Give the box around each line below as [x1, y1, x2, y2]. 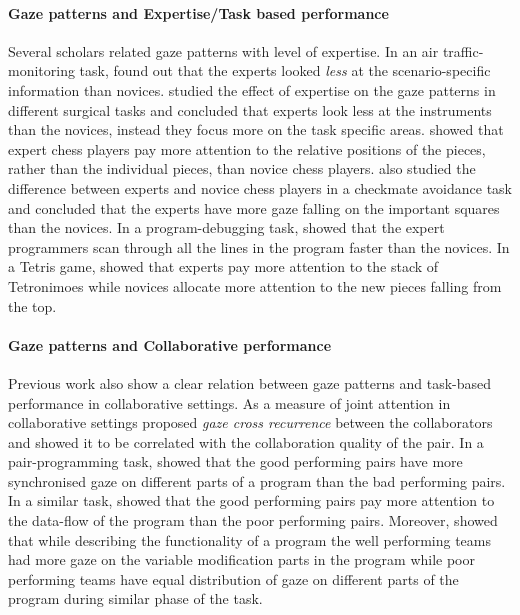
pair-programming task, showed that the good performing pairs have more [8, 451, 463, 472]
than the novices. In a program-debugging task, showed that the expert [8, 217, 445, 238]
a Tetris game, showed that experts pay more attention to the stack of [8, 256, 439, 277]
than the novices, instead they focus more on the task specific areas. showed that [8, 119, 504, 140]
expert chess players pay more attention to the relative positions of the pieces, [8, 138, 486, 159]
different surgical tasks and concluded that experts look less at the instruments [8, 99, 492, 120]
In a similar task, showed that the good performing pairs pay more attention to [8, 490, 495, 511]
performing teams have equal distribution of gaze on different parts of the [8, 568, 459, 589]
